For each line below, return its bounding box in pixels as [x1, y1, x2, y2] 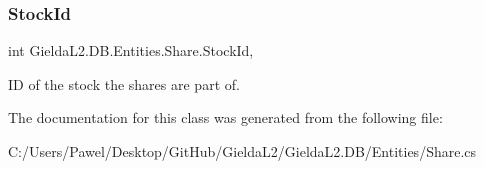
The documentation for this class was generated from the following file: [8, 107, 443, 128]
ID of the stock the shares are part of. [8, 73, 240, 94]
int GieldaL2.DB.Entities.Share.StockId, [8, 40, 254, 61]
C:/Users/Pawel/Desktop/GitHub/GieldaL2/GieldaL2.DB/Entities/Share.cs [8, 141, 477, 161]
